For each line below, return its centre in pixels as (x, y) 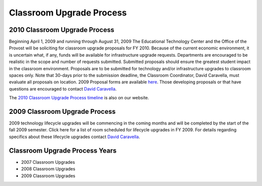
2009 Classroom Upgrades (48, 176)
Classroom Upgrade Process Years (63, 150)
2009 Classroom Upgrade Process (62, 112)
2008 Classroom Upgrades (48, 169)
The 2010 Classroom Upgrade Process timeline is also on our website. (79, 98)
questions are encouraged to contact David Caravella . (63, 89)
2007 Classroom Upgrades (48, 162)
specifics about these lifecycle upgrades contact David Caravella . (74, 137)
